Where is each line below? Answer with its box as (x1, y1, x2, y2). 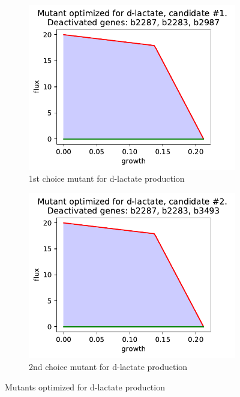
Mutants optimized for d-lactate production (5, 380, 165, 393)
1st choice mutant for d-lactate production (29, 172, 185, 185)
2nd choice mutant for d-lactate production (29, 360, 188, 373)
